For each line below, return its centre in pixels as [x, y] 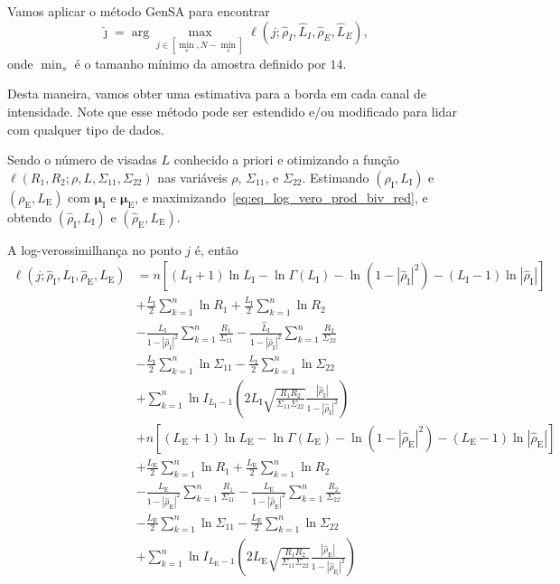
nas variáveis [192, 177]
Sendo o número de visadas [82, 160]
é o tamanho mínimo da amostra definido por [200, 63]
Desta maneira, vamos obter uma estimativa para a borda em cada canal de [217, 94]
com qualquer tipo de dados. [86, 129]
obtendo [30, 217]
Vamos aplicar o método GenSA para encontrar [139, 11]
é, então [216, 249]
